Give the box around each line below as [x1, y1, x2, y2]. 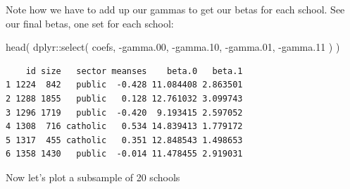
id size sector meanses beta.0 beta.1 [25, 66, 243, 76]
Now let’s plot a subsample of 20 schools [6, 169, 180, 184]
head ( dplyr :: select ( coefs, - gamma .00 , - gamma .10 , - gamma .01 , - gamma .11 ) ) [6, 39, 340, 54]
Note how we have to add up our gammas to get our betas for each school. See [6, 2, 345, 16]
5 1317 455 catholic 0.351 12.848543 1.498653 [6, 135, 243, 145]
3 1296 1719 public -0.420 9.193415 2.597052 [6, 107, 243, 118]
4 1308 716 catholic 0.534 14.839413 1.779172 [6, 121, 243, 132]
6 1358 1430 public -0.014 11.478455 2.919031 [6, 149, 243, 159]
